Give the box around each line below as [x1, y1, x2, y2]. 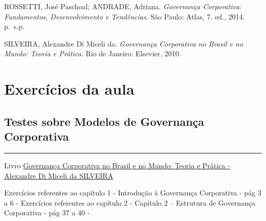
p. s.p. [4, 21, 25, 32]
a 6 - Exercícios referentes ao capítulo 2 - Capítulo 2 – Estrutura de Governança [4, 197, 255, 208]
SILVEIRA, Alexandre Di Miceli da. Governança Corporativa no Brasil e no [4, 38, 243, 49]
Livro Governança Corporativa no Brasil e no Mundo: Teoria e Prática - [4, 160, 230, 170]
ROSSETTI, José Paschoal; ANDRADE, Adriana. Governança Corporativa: [4, 1, 242, 11]
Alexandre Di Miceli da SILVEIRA [4, 170, 114, 181]
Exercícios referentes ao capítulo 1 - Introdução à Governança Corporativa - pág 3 [4, 187, 261, 198]
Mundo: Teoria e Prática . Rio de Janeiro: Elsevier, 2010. [4, 48, 181, 59]
